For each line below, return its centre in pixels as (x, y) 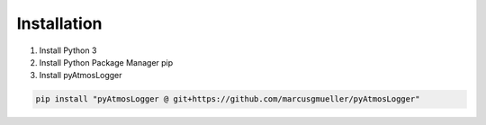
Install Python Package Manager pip (106, 62)
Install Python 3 (68, 50)
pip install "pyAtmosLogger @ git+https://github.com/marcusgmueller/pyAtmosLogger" (228, 99)
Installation (59, 23)
